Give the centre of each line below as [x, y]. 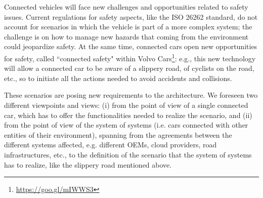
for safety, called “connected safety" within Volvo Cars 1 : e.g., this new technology [130, 57]
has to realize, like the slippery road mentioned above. [88, 164]
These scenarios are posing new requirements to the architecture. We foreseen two [131, 95]
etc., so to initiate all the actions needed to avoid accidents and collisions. [118, 78]
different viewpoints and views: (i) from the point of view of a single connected [126, 105]
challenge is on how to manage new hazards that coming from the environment [126, 36]
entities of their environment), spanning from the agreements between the [118, 134]
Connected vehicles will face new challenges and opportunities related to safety [126, 7]
